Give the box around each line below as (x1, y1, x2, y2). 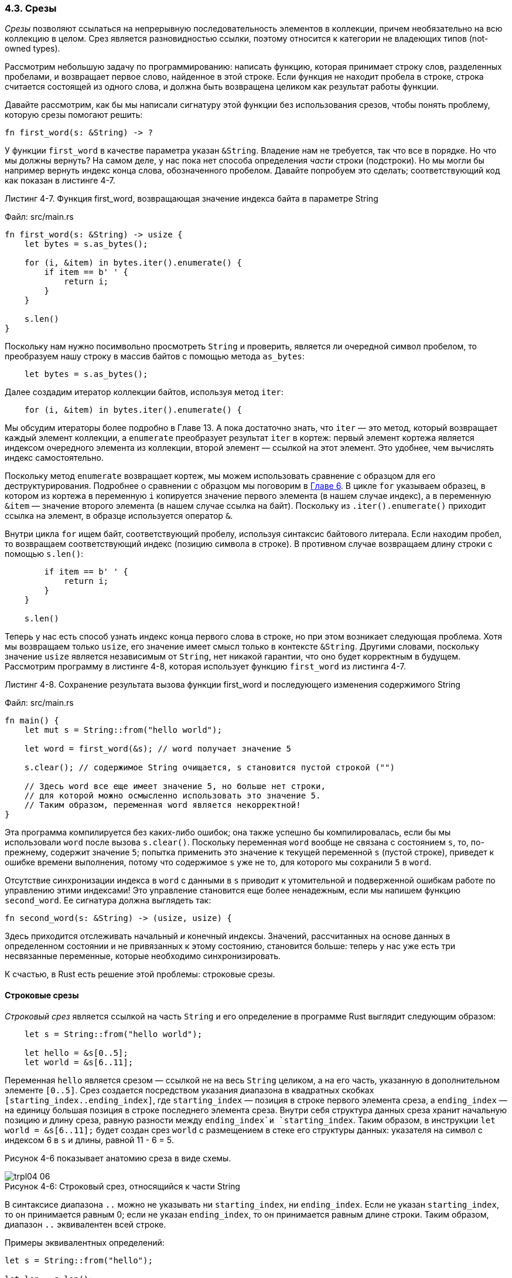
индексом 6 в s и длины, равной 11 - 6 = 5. (5, 1134, 174, 1145)
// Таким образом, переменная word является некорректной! (24, 800, 301, 810)
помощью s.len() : (5, 549, 84, 559)
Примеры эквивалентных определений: (5, 1237, 165, 1248)
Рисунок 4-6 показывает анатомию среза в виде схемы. (5, 1153, 231, 1163)
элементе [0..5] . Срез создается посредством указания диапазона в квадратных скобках (5, 1085, 374, 1095)
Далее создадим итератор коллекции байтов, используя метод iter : (5, 387, 284, 397)
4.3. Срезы (5, 2, 57, 14)
